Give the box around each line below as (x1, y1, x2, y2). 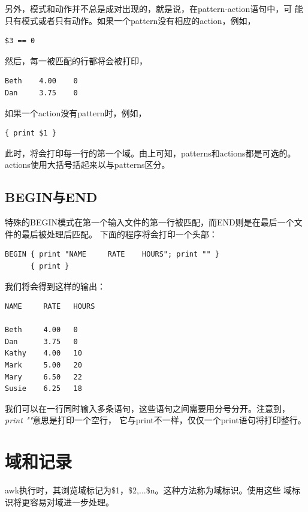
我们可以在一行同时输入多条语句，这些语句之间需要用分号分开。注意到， (5, 402, 290, 414)
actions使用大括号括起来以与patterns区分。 (5, 158, 170, 171)
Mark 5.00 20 (5, 361, 82, 370)
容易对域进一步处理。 (29, 495, 114, 508)
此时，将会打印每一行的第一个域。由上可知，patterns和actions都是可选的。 (5, 146, 296, 159)
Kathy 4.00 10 (5, 349, 82, 358)
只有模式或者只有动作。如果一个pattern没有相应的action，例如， (5, 14, 256, 26)
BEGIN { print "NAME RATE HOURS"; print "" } (5, 250, 219, 259)
